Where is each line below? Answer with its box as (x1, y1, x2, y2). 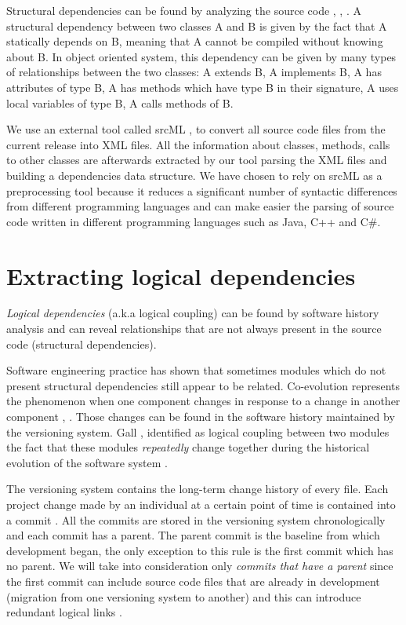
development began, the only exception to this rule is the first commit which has (6, 542, 393, 558)
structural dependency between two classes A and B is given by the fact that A (6, 17, 387, 34)
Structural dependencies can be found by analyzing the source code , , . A (6, 2, 361, 18)
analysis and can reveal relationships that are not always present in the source (6, 320, 382, 337)
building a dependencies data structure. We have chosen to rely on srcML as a (6, 166, 382, 183)
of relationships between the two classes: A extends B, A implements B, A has (6, 64, 382, 80)
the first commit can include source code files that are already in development (6, 572, 380, 589)
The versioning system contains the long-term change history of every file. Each (6, 481, 389, 497)
